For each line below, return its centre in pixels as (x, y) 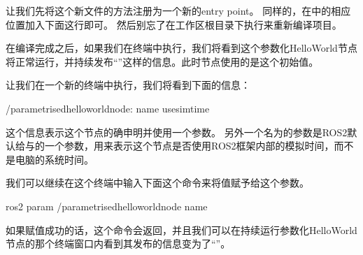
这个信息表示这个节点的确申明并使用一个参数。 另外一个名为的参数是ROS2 (177, 132)
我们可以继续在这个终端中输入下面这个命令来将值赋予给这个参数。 (157, 183)
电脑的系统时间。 (54, 159)
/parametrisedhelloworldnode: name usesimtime (108, 108)
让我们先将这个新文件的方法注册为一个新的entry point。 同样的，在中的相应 (178, 10)
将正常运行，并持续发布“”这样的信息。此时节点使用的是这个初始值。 (162, 61)
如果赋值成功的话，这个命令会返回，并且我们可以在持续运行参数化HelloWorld (181, 229)
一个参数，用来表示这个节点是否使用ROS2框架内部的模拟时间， (189, 146)
